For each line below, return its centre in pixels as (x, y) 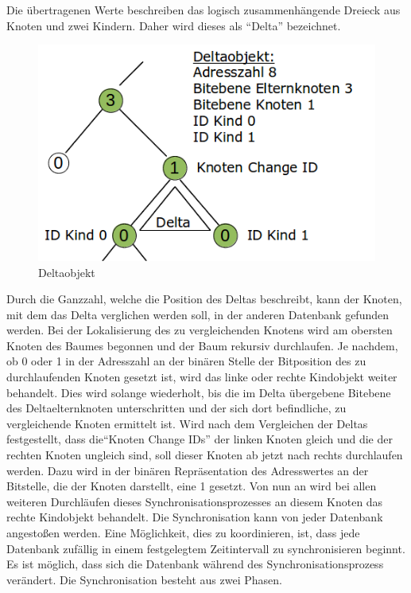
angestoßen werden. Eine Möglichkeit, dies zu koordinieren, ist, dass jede (183, 533)
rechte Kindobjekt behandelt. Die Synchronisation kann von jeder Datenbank (195, 517)
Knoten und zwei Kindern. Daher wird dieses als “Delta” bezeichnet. (174, 25)
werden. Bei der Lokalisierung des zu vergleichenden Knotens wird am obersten (200, 330)
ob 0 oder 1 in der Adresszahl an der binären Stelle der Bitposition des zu (186, 361)
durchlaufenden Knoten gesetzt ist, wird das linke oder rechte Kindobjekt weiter (202, 377)
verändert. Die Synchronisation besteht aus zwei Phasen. (144, 579)
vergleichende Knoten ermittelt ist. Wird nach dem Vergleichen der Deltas (187, 423)
